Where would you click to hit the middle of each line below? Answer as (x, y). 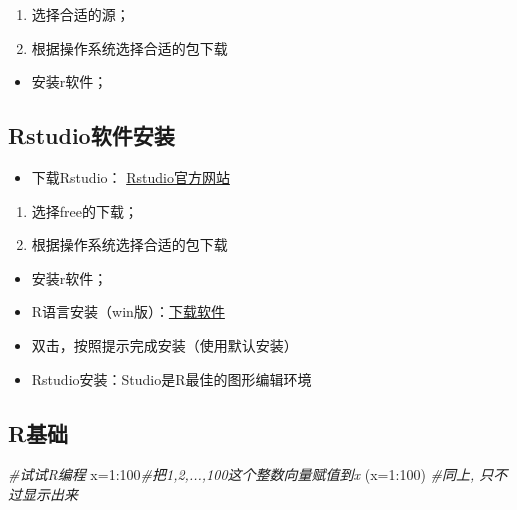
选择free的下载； (85, 210)
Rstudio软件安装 (91, 135)
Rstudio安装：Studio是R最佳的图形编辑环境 (171, 378)
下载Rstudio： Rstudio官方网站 (130, 176)
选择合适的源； (80, 14)
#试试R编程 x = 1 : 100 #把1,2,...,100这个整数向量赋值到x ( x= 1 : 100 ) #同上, (241, 474)
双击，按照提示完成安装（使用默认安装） (164, 344)
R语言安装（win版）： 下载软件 (128, 311)
